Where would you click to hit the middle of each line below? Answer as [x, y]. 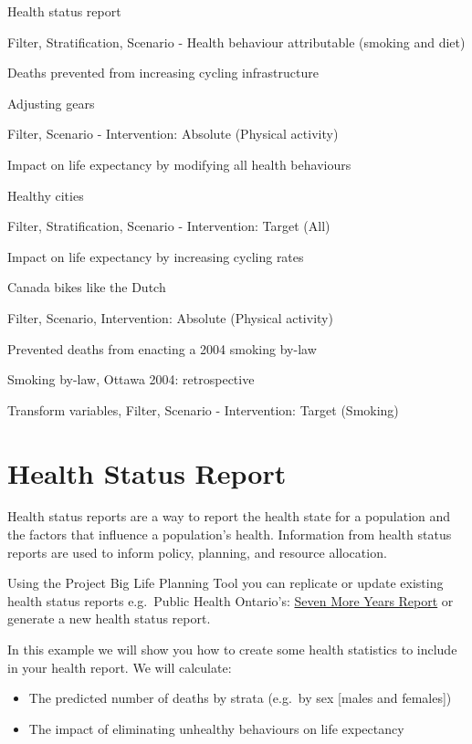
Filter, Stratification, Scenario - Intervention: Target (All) [169, 226]
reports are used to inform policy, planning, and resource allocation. [197, 552]
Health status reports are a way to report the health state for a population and [229, 516]
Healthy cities [46, 195]
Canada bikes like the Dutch [87, 287]
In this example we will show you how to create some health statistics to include [232, 649]
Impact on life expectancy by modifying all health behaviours [179, 164]
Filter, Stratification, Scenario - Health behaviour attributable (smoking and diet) [236, 42]
